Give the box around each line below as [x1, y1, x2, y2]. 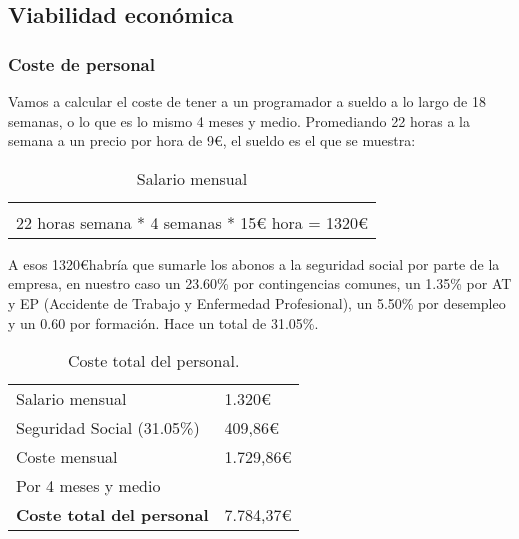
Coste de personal [8, 51, 155, 76]
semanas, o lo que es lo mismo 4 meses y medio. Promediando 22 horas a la [8, 110, 470, 131]
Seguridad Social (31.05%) [16, 416, 200, 440]
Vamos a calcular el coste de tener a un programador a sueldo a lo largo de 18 [8, 91, 486, 111]
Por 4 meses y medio [16, 474, 161, 498]
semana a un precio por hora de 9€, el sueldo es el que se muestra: [8, 130, 416, 151]
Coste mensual [16, 445, 118, 469]
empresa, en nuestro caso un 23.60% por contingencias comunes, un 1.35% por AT [8, 273, 512, 294]
